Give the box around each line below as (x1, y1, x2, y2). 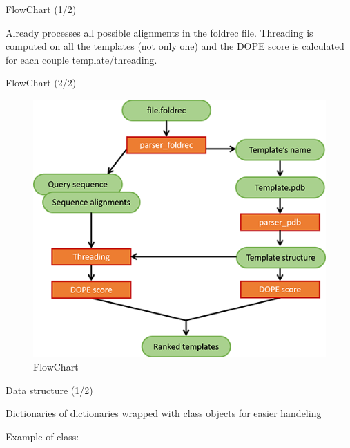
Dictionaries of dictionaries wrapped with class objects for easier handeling (6, 406, 322, 420)
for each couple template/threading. (6, 52, 157, 66)
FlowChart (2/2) (6, 75, 77, 90)
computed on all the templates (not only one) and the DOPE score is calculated (6, 39, 344, 53)
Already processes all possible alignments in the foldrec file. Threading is (6, 25, 313, 39)
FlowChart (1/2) (6, 2, 77, 16)
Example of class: (6, 429, 79, 444)
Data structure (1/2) (6, 382, 93, 397)
